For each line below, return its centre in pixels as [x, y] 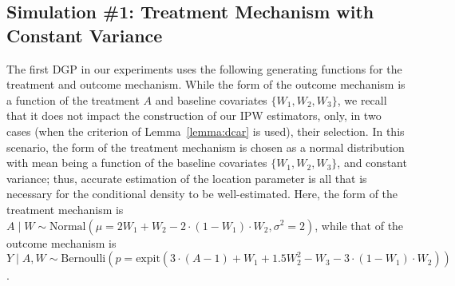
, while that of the [359, 225]
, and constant [372, 163]
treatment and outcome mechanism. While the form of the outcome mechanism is [206, 84]
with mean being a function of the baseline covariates [137, 163]
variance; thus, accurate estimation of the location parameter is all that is [187, 178]
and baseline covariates [211, 99]
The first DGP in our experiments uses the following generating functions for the [204, 68]
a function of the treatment [73, 99]
